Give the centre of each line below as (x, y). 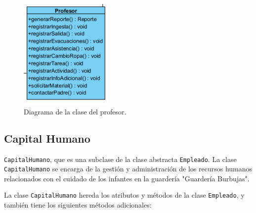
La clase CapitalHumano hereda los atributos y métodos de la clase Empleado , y (124, 195)
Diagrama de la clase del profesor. (75, 111)
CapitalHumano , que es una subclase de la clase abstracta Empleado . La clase (120, 159)
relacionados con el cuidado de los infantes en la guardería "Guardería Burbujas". (127, 178)
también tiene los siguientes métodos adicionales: (78, 205)
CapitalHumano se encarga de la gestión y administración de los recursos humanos (128, 169)
